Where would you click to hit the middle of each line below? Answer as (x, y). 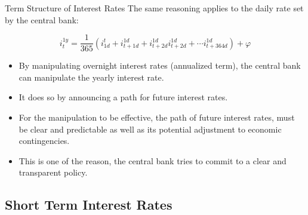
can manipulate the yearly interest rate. (91, 77)
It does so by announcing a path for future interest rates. (123, 97)
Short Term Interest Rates (89, 205)
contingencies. (44, 141)
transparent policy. (53, 172)
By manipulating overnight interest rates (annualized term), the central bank (160, 65)
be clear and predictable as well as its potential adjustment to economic (150, 129)
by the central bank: (42, 19)
